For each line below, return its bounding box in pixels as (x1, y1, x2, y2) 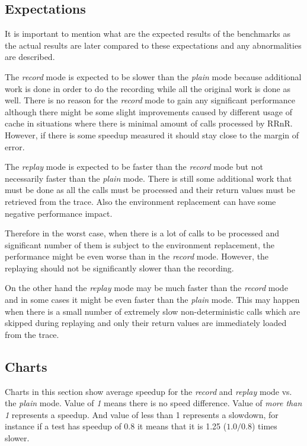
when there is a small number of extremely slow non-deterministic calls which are (5, 305, 300, 317)
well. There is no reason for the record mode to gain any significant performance (5, 94, 296, 106)
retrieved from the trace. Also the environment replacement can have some (5, 195, 276, 207)
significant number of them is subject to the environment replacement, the (5, 238, 274, 251)
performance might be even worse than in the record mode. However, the (5, 250, 269, 262)
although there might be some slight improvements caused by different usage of (5, 105, 293, 118)
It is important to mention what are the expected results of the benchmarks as (5, 27, 290, 40)
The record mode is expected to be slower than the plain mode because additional (5, 70, 302, 83)
